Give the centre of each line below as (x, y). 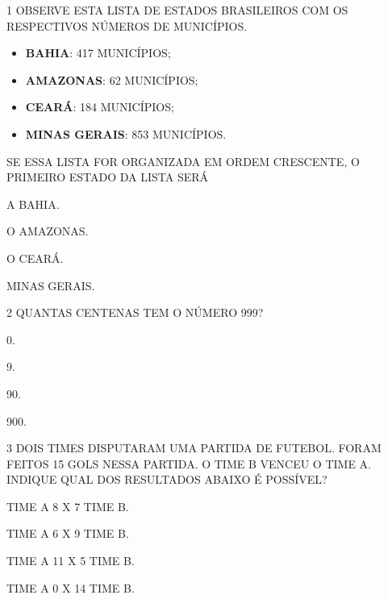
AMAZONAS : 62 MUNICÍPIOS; (112, 79)
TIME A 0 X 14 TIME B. (71, 587)
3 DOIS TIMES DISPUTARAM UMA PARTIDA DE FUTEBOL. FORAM (194, 448)
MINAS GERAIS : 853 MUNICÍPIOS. (126, 133)
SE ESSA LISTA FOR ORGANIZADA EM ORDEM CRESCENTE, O (183, 161)
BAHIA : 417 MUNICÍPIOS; (98, 53)
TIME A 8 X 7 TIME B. (68, 506)
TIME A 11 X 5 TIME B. (71, 561)
